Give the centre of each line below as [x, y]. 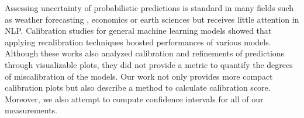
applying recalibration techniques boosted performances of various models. [138, 42]
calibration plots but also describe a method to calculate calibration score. [138, 87]
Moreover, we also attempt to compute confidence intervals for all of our [134, 99]
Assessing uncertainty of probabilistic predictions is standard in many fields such [149, 8]
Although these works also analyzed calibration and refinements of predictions [145, 53]
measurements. [31, 110]
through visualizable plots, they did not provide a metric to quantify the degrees [149, 64]
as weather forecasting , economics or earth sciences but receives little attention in [152, 19]
